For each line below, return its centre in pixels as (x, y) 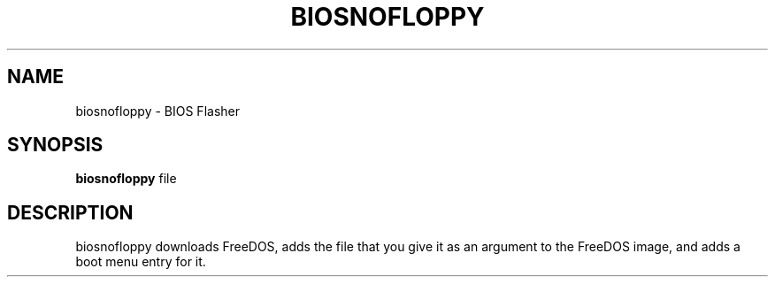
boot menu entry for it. (141, 262)
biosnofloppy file (126, 179)
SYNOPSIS (55, 145)
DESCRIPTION (70, 212)
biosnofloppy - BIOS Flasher (157, 111)
